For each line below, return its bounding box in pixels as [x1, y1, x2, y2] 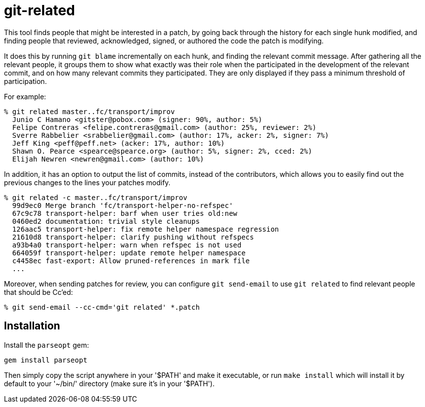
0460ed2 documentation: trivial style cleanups [12, 217, 200, 225]
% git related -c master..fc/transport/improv [4, 193, 187, 202]
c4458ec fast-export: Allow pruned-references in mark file [12, 256, 250, 265]
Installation [4, 320, 60, 332]
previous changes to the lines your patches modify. [4, 178, 170, 187]
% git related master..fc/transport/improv [4, 107, 175, 116]
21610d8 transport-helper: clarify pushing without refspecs [12, 233, 254, 241]
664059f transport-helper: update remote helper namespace [12, 248, 246, 257]
